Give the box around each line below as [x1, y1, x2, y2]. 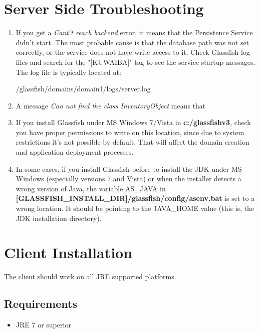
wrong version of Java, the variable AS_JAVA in [16, 183, 166, 193]
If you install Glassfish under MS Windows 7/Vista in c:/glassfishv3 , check [16, 117, 251, 128]
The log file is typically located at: [16, 66, 121, 77]
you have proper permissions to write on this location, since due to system [16, 127, 244, 137]
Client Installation [4, 242, 133, 263]
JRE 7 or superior [16, 319, 71, 330]
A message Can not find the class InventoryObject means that [16, 100, 206, 110]
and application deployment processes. [16, 147, 134, 157]
